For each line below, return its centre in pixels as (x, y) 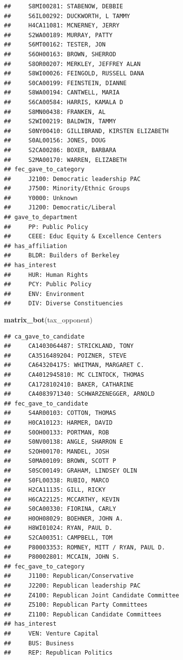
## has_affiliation (35, 246)
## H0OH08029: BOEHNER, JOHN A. (64, 518)
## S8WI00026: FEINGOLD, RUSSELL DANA (74, 74)
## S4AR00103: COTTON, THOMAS (60, 413)
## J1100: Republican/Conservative (69, 576)
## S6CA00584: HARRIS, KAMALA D (64, 102)
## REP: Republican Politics (58, 653)
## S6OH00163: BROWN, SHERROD (60, 54)
